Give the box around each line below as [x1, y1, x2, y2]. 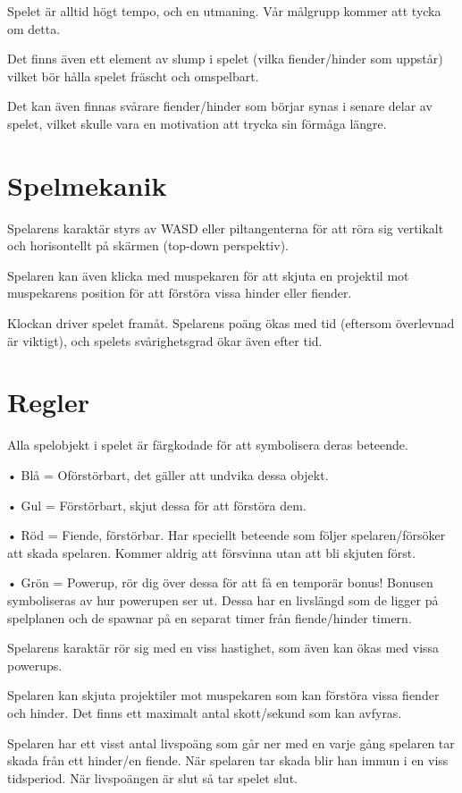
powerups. [7, 655, 63, 674]
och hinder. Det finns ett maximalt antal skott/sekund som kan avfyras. [7, 703, 402, 721]
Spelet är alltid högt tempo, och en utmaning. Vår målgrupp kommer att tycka [7, 2, 441, 20]
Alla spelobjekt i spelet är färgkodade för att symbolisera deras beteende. [7, 435, 408, 454]
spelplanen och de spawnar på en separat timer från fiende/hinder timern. [7, 608, 412, 627]
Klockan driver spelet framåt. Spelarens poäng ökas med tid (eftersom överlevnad [7, 314, 455, 333]
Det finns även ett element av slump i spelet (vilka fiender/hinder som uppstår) [7, 49, 443, 68]
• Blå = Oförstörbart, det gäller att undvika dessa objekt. [7, 465, 329, 484]
